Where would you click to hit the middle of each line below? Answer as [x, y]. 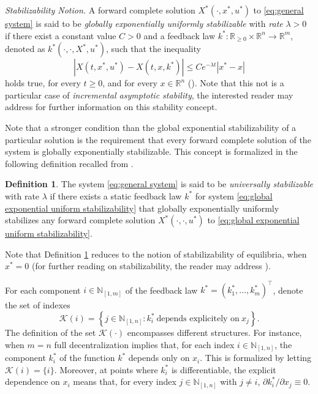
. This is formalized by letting [256, 358]
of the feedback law [161, 290]
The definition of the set [51, 332]
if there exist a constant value [61, 35]
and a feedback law [180, 35]
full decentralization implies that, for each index [144, 344]
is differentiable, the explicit [224, 369]
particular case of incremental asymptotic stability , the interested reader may [149, 95]
